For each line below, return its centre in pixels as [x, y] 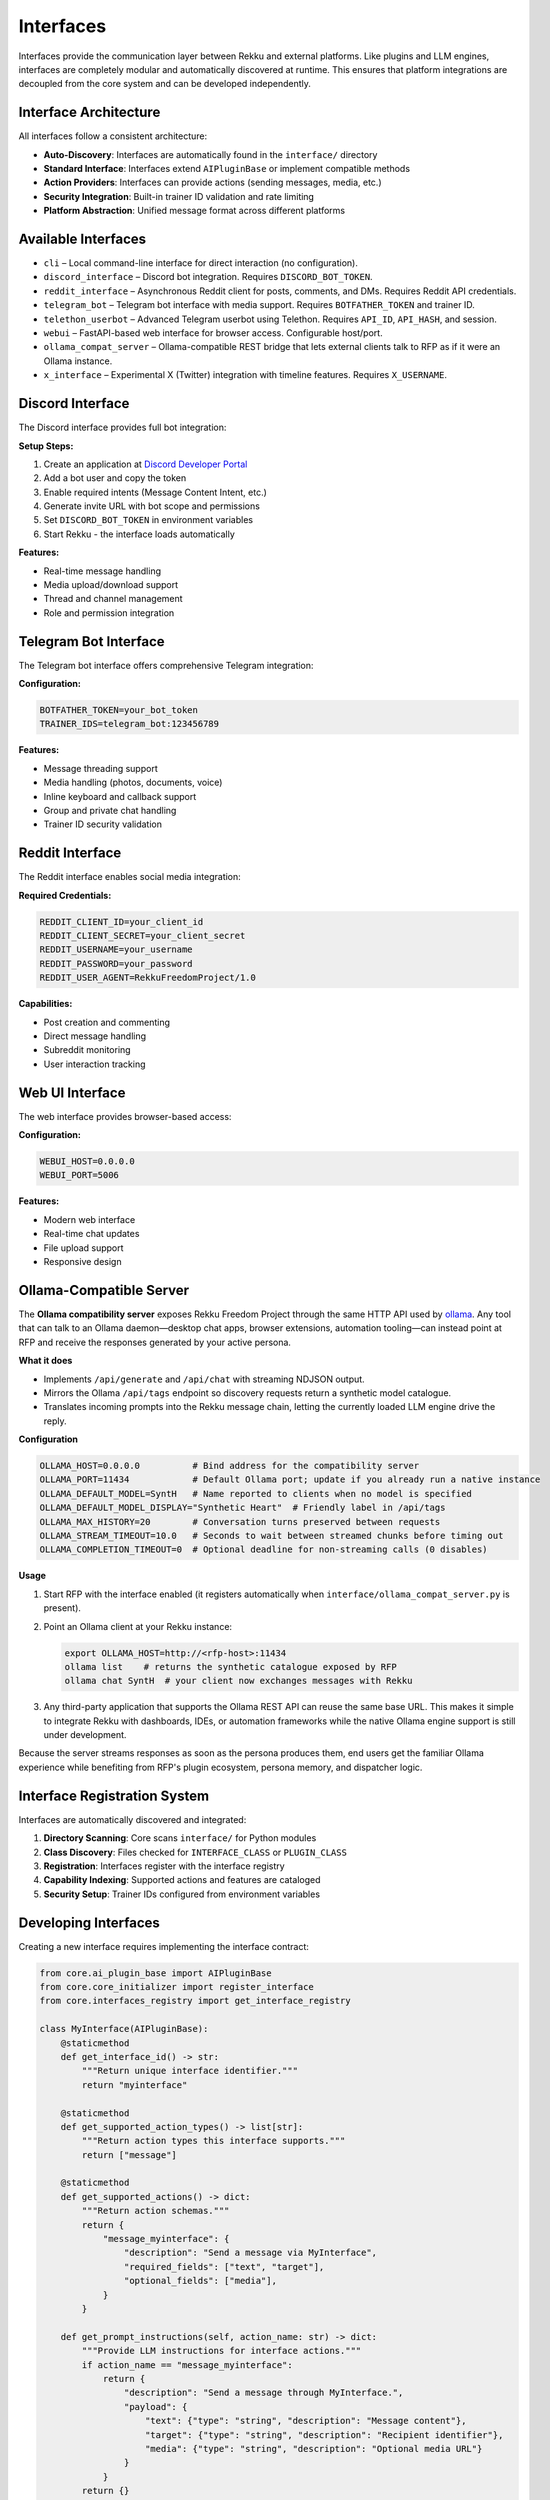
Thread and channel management [113, 599]
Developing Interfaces [89, 1922]
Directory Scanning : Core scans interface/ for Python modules [180, 1838]
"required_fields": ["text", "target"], [224, 2266]
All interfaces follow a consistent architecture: [113, 136]
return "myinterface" [134, 2084]
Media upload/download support [111, 585]
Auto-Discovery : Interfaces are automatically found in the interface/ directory [210, 154]
